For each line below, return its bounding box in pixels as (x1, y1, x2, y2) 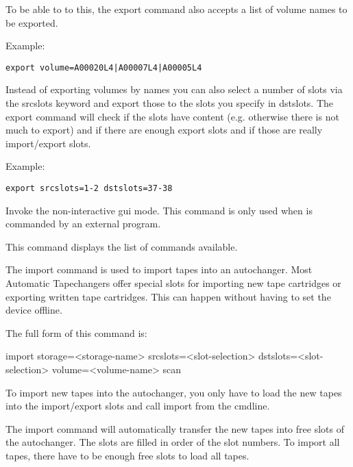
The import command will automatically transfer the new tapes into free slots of (5, 421, 344, 436)
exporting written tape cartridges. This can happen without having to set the (5, 289, 331, 303)
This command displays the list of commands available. (5, 239, 238, 253)
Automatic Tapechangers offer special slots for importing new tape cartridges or (5, 276, 341, 290)
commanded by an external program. (5, 216, 161, 231)
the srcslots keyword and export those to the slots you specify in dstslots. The (5, 96, 334, 110)
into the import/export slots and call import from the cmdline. (5, 399, 270, 413)
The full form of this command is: (5, 325, 147, 340)
